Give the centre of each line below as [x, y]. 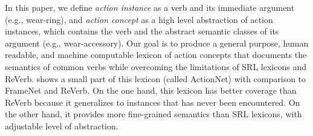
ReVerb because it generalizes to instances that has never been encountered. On [153, 102]
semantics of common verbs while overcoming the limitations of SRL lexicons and [156, 66]
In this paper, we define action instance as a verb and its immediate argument [150, 7]
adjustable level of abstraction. [62, 125]
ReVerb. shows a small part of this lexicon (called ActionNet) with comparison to [156, 78]
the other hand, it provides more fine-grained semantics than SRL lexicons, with [153, 114]
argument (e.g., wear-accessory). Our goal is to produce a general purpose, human [157, 43]
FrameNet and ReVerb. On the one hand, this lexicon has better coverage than [151, 90]
